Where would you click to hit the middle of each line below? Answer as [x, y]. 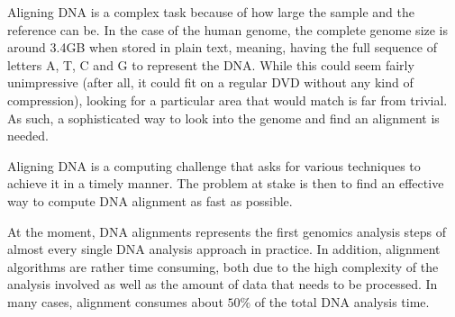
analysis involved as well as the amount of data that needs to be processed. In [223, 284]
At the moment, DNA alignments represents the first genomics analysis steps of [227, 231]
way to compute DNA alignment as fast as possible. [150, 200]
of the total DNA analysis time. [342, 301]
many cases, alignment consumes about [115, 301]
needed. [28, 136]
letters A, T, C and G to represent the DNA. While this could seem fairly [211, 64]
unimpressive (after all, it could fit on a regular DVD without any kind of [210, 82]
